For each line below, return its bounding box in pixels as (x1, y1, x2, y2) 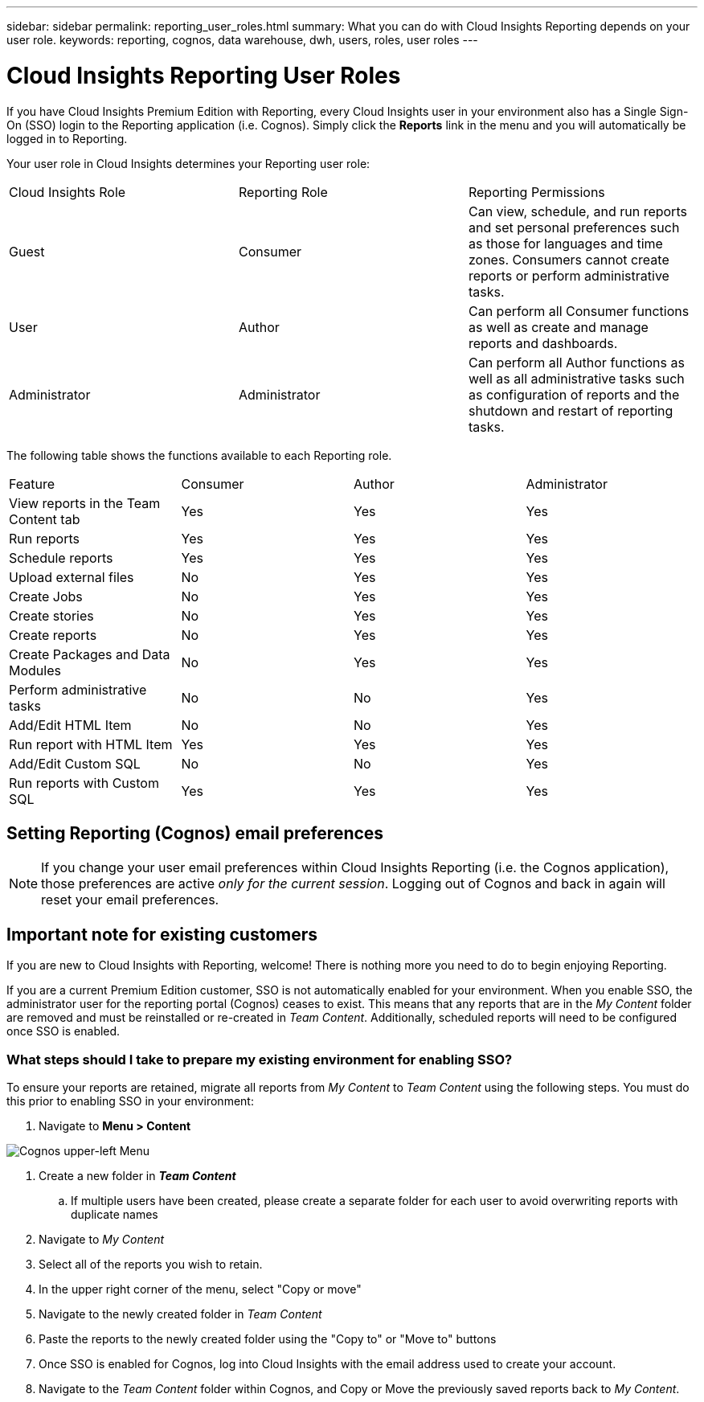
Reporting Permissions (468, 183, 605, 200)
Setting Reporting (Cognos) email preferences (6, 822, 384, 843)
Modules (9, 662, 61, 678)
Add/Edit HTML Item (9, 716, 132, 733)
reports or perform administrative (468, 267, 669, 284)
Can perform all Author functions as (468, 354, 685, 371)
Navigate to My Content (39, 1232, 165, 1246)
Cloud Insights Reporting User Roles (6, 61, 401, 89)
